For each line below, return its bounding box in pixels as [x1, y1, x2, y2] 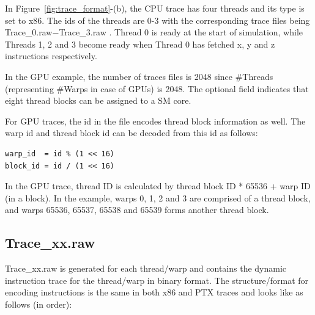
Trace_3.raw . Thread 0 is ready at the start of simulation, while [59, 26, 303, 38]
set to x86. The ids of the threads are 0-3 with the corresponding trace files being [5, 13, 310, 26]
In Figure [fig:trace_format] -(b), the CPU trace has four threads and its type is [5, 2, 305, 14]
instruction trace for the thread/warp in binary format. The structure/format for [5, 273, 309, 286]
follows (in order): [5, 297, 72, 310]
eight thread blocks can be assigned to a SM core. [5, 94, 191, 107]
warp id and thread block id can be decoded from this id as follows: [5, 126, 258, 139]
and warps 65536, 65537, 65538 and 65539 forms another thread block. [5, 203, 269, 216]
